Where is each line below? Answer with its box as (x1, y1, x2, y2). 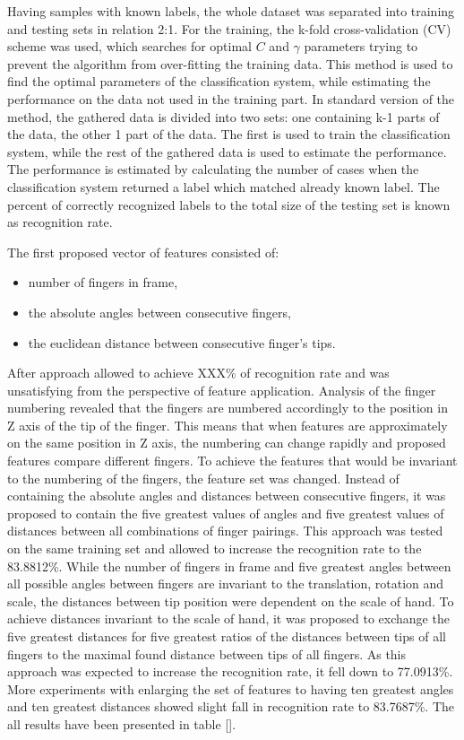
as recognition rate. (7, 213, 113, 231)
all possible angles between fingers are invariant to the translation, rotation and (7, 574, 444, 593)
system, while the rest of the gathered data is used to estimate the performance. (7, 142, 447, 161)
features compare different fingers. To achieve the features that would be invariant (7, 451, 458, 470)
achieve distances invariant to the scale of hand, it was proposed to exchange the (7, 609, 450, 628)
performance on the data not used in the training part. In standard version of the (7, 89, 455, 108)
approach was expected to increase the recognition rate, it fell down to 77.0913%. (7, 662, 453, 681)
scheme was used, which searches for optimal (7, 37, 253, 56)
